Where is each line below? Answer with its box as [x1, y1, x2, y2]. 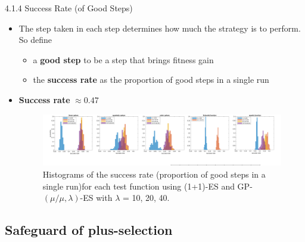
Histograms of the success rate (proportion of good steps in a [42, 167, 266, 180]
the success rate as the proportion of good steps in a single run [33, 73, 269, 86]
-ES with [80, 191, 113, 204]
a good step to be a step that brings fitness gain [33, 53, 214, 66]
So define [18, 33, 52, 46]
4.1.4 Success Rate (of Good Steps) [5, 2, 133, 14]
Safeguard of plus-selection [5, 221, 173, 239]
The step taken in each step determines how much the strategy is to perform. [18, 21, 301, 34]
